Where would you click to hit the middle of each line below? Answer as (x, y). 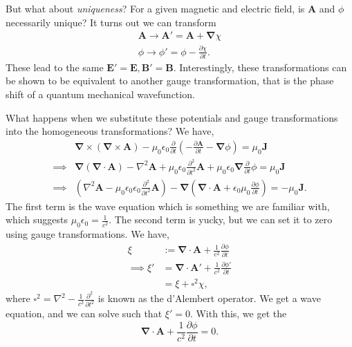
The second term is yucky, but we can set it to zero (223, 219)
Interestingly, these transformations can (263, 67)
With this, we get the (241, 313)
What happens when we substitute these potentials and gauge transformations (172, 117)
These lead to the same (55, 67)
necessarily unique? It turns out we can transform (111, 22)
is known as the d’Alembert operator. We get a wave (209, 298)
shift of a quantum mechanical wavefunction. (100, 94)
